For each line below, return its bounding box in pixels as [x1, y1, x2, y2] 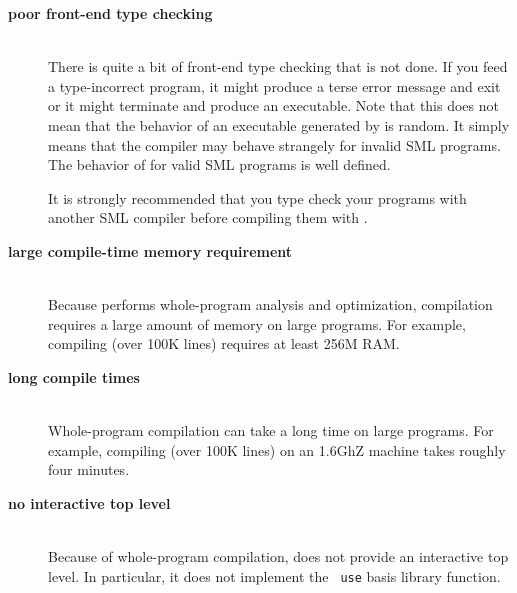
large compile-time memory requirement [8, 240, 293, 261]
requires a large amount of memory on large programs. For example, [48, 313, 466, 334]
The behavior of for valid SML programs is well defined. [48, 154, 391, 175]
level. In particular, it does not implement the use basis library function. [48, 565, 501, 586]
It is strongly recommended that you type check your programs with [48, 187, 467, 208]
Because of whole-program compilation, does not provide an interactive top [48, 546, 509, 567]
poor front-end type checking [8, 3, 213, 23]
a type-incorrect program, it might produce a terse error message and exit [48, 75, 501, 96]
